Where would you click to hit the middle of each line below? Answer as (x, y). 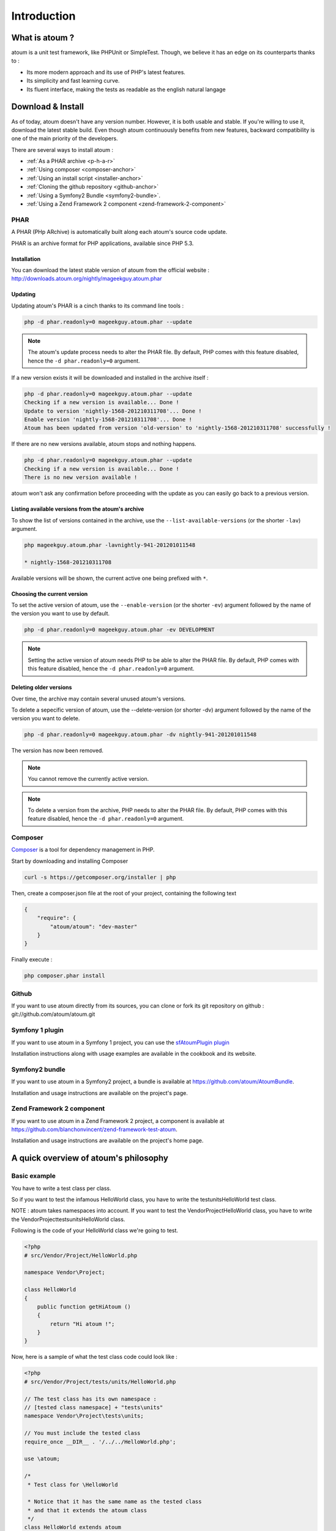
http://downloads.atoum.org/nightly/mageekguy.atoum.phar (87, 279)
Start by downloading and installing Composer (70, 861)
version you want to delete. (46, 718)
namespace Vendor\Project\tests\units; (84, 1416)
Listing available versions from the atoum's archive (78, 509)
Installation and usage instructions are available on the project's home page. (107, 1141)
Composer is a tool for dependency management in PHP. (83, 850)
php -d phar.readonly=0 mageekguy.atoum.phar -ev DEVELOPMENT (119, 630)
